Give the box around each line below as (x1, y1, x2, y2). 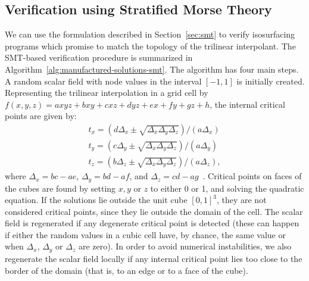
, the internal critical (210, 98, 285, 110)
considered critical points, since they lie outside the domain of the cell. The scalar (5, 205, 303, 217)
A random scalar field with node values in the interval (5, 74, 202, 87)
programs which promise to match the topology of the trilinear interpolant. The (5, 39, 296, 52)
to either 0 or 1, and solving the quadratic (150, 182, 304, 194)
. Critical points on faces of (202, 170, 302, 182)
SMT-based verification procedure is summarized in (5, 51, 193, 64)
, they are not (216, 193, 267, 206)
